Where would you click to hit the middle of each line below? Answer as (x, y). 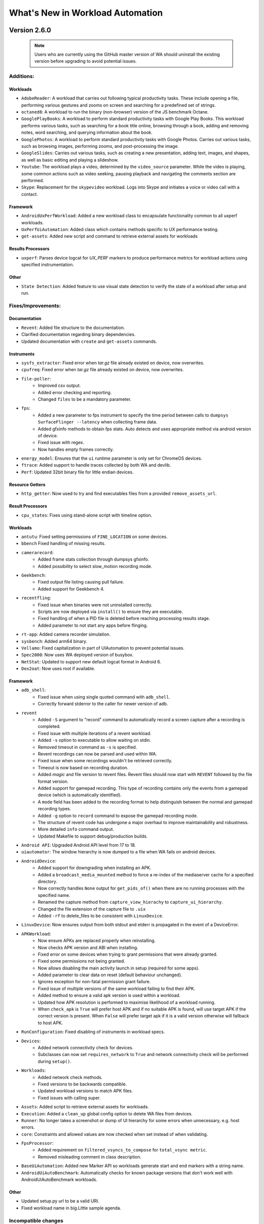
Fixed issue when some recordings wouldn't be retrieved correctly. (105, 761)
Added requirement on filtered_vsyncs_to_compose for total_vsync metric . (122, 1150)
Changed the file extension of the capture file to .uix (92, 909)
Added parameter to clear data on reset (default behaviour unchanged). (110, 975)
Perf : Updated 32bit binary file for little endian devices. (77, 472)
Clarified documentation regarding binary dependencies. (78, 334)
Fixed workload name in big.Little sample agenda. (71, 1208)
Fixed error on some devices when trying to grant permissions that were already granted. (128, 954)
